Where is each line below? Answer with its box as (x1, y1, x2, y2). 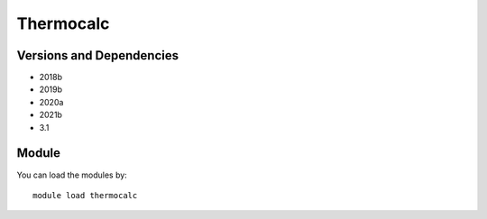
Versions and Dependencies (16, 48, 179, 63)
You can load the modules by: (16, 169, 128, 180)
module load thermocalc (32, 190, 138, 200)
